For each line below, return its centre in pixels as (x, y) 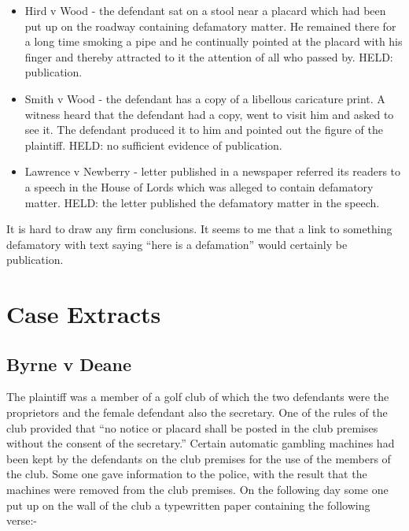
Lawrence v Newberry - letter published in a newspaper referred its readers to (213, 171)
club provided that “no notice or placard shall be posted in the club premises (192, 427)
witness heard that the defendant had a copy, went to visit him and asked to (209, 114)
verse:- (22, 520)
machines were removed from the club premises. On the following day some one (197, 490)
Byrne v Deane (69, 364)
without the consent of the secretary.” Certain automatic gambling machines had (201, 443)
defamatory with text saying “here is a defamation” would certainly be (177, 244)
